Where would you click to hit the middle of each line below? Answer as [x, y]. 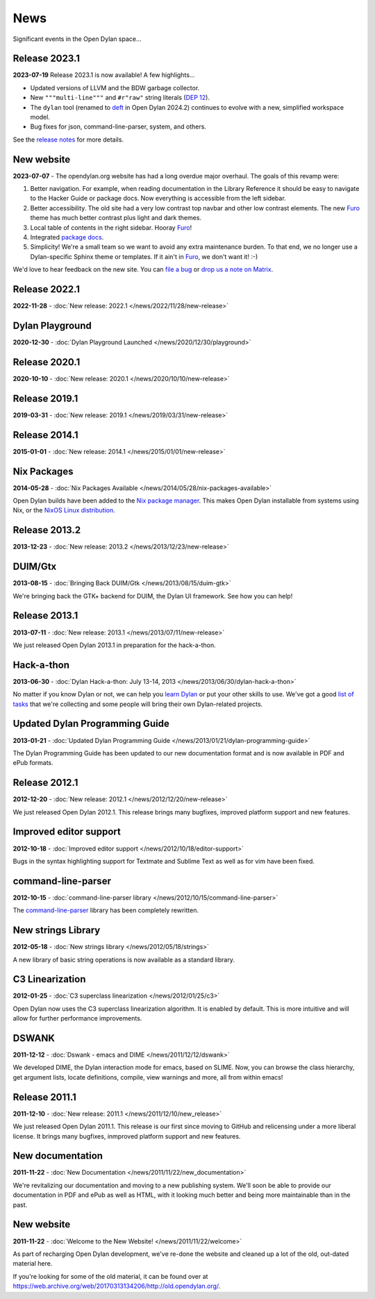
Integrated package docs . [67, 237]
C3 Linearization [49, 979]
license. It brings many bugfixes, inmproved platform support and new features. [127, 1136]
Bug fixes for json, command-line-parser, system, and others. [118, 127]
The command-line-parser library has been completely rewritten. [106, 910]
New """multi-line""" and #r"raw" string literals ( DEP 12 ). [120, 98]
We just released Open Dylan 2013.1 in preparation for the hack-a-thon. [115, 645]
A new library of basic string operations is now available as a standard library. [124, 959]
